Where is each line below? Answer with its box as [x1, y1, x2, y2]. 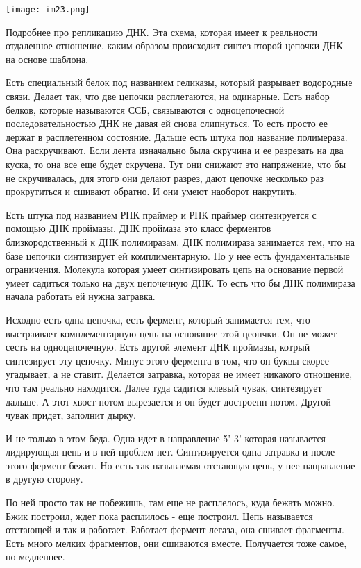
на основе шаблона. [6, 51, 89, 66]
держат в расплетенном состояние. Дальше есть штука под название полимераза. [6, 129, 348, 144]
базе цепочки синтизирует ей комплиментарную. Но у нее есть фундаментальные [6, 248, 350, 262]
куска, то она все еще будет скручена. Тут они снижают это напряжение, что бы [6, 157, 346, 171]
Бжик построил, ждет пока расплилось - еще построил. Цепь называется [6, 508, 313, 523]
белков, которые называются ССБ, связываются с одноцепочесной [6, 102, 285, 117]
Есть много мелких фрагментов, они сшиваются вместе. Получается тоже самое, [6, 535, 347, 550]
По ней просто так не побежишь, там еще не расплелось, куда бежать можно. [6, 495, 335, 510]
